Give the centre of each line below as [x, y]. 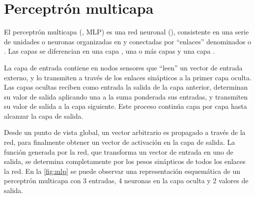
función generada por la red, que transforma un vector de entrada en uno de [119, 151]
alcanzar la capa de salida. [44, 115]
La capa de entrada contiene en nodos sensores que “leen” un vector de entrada [123, 67]
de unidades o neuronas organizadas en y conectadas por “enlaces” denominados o [128, 41]
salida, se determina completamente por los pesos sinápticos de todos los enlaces [125, 161]
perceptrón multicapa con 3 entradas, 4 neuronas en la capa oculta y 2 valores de [126, 181]
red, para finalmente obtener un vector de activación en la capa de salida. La [120, 142]
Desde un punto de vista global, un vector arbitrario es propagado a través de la [125, 132]
